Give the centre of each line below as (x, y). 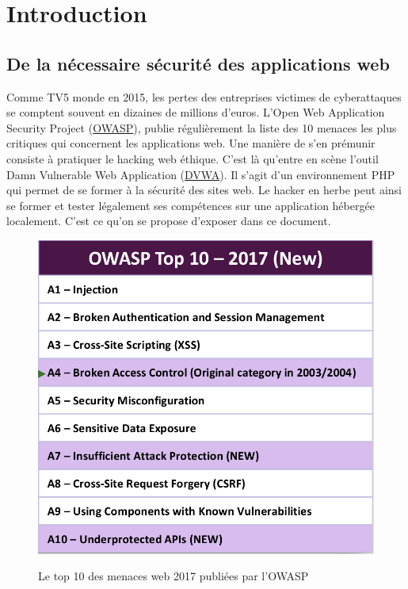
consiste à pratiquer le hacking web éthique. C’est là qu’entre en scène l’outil (193, 158)
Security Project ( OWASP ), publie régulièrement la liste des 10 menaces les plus (202, 127)
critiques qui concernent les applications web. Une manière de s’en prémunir (191, 143)
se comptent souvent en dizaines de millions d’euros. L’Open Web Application (196, 112)
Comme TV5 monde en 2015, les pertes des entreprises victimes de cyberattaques (204, 96)
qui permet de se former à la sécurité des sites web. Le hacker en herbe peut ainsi (204, 190)
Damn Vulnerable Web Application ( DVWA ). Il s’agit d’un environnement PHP (201, 174)
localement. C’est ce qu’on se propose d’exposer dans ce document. (169, 221)
